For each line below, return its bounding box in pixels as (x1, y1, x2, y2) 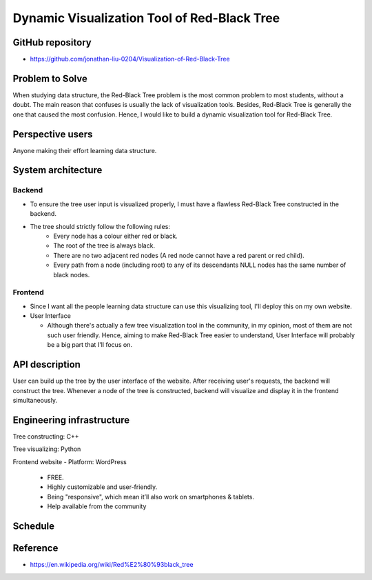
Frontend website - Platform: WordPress (12, 457, 127, 466)
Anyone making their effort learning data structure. (12, 146, 157, 154)
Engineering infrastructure (12, 414, 130, 426)
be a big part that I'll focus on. (47, 341, 132, 349)
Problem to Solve (12, 72, 87, 84)
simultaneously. (12, 396, 58, 404)
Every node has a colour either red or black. (53, 232, 178, 240)
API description (12, 359, 81, 370)
